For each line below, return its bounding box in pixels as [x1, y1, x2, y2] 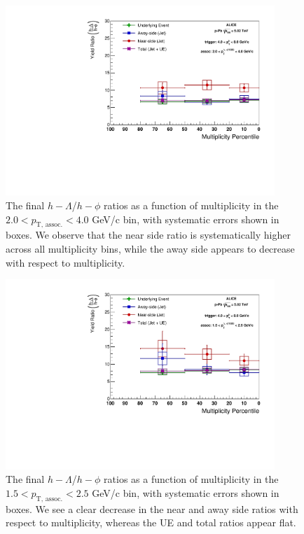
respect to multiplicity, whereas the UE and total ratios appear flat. [6, 515, 296, 530]
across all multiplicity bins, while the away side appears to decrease [6, 241, 295, 255]
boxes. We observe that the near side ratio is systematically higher [6, 227, 291, 242]
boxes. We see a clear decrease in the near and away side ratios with [6, 501, 298, 516]
